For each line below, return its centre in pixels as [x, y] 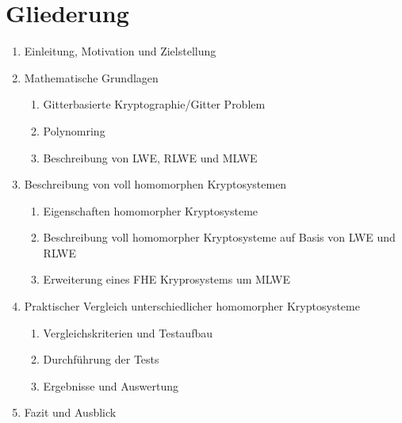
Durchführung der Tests [101, 359]
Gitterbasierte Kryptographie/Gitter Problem [154, 104]
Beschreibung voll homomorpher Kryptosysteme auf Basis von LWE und [219, 237]
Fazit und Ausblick [70, 412]
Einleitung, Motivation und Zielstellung [120, 51]
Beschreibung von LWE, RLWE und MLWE [150, 157]
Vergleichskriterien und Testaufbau [128, 332]
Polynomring [74, 130]
